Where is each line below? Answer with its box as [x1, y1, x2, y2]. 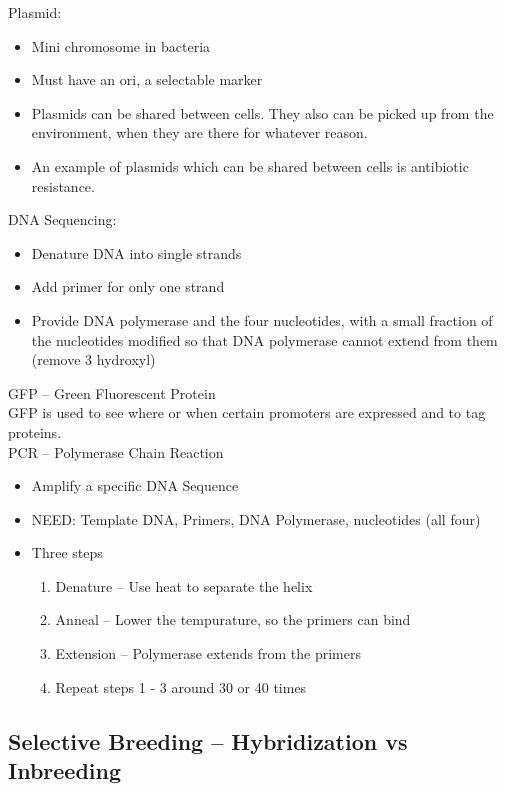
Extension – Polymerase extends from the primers [55, 643, 361, 664]
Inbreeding [8, 755, 122, 786]
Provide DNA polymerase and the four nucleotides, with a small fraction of [31, 309, 493, 330]
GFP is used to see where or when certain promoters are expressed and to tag [8, 402, 486, 423]
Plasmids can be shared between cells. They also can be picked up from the [31, 102, 494, 123]
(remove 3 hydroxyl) [31, 349, 156, 370]
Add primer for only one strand [31, 276, 225, 297]
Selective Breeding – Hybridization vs [8, 725, 408, 756]
